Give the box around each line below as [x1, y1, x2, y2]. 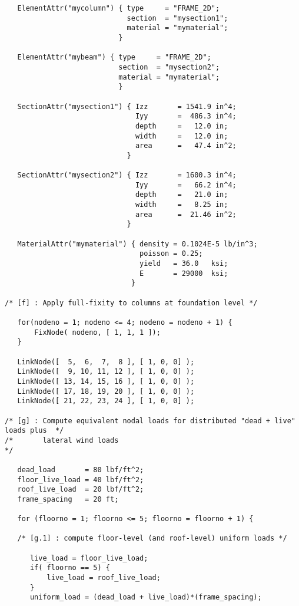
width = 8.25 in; [135, 200, 228, 209]
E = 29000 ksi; [139, 269, 228, 278]
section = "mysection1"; [127, 14, 228, 22]
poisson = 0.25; [139, 249, 203, 258]
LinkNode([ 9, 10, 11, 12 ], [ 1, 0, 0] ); [17, 367, 195, 376]
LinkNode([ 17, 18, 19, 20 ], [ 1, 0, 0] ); [17, 387, 195, 396]
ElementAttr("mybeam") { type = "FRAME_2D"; [17, 53, 211, 62]
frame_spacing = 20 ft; [17, 495, 119, 503]
